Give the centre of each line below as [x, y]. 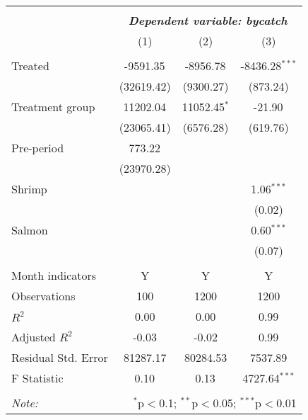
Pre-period [38, 148]
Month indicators [54, 275]
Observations [43, 296]
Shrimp [29, 189]
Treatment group [53, 107]
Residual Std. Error [60, 357]
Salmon [30, 230]
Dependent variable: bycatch [208, 20]
